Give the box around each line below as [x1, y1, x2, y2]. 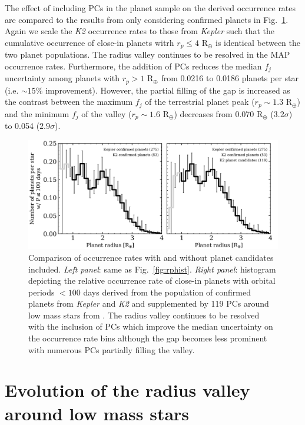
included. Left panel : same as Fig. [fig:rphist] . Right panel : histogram [28, 263, 276, 275]
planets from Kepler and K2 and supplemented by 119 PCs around [28, 297, 269, 310]
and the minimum [5, 107, 69, 119]
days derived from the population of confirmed [83, 285, 251, 298]
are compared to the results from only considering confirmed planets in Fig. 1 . [5, 13, 289, 25]
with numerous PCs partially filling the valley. [28, 343, 195, 356]
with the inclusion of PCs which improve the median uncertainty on [28, 320, 273, 333]
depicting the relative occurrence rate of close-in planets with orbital [28, 274, 276, 287]
